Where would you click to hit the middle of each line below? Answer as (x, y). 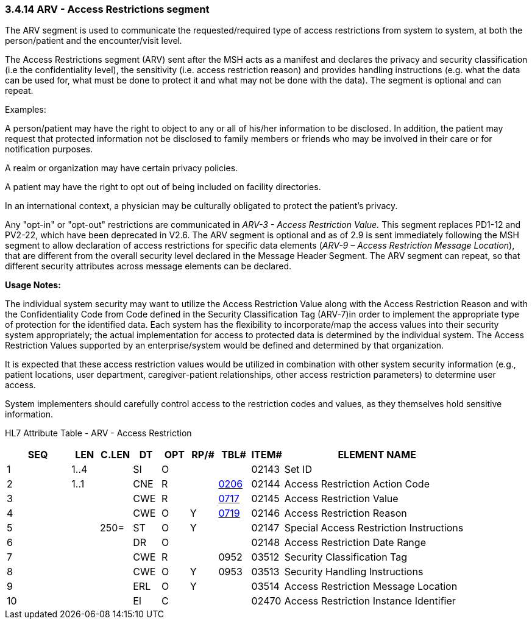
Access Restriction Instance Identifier (370, 601)
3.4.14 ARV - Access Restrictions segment (107, 9)
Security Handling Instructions (354, 572)
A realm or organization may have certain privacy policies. (122, 168)
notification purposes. (49, 149)
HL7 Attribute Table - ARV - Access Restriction (98, 433)
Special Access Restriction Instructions (374, 528)
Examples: (26, 110)
